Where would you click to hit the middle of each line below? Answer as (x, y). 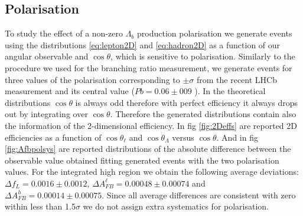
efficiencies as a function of (53, 137)
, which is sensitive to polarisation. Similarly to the (203, 56)
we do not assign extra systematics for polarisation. (176, 206)
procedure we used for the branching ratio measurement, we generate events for (149, 67)
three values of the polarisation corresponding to (92, 79)
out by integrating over (46, 114)
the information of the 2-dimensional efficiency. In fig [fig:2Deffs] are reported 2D (151, 125)
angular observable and (47, 56)
